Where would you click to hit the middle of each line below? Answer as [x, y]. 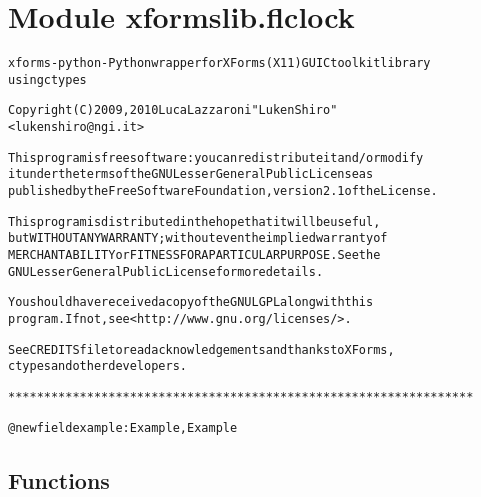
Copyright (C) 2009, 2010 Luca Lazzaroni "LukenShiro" [173, 110]
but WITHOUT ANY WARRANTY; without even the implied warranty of [198, 238]
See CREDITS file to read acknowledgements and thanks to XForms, [201, 349]
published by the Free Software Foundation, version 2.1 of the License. [223, 191]
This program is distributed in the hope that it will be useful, [194, 221]
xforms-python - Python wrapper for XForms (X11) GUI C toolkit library [219, 63]
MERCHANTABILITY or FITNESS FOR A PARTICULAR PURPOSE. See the [194, 255]
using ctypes [47, 79]
